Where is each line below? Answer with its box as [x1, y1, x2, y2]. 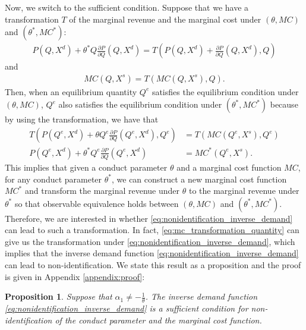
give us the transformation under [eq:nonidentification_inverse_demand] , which [5, 235, 295, 247]
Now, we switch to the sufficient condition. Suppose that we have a [5, 1, 249, 13]
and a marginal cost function [176, 161, 282, 173]
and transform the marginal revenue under [24, 184, 180, 197]
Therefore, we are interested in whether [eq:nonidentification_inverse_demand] [5, 212, 293, 224]
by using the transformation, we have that [5, 113, 159, 125]
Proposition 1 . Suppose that [5, 290, 112, 303]
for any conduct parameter [5, 172, 102, 185]
